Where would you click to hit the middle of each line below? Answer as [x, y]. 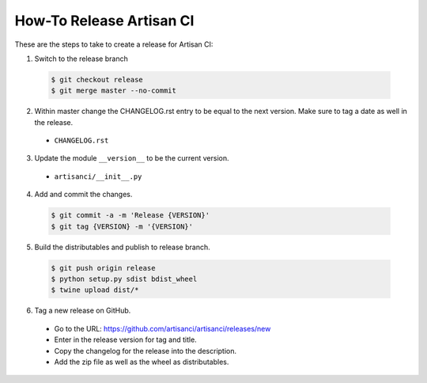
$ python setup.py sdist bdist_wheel [124, 279]
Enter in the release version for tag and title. [125, 339]
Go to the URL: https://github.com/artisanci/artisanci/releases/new [162, 328]
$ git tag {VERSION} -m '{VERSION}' [122, 226]
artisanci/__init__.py [98, 176]
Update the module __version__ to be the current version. [132, 158]
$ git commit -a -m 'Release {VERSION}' [130, 215]
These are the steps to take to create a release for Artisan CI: [114, 44]
